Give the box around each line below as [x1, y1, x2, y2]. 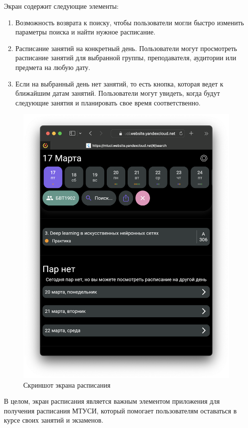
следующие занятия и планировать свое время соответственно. [15, 97, 201, 107]
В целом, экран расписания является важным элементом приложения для [4, 396, 220, 406]
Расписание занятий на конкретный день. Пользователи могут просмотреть [15, 43, 237, 53]
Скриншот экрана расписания [23, 379, 111, 390]
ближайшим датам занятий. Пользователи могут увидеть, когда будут [15, 88, 220, 98]
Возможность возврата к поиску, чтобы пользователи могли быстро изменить [15, 17, 244, 27]
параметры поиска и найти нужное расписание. [15, 27, 156, 37]
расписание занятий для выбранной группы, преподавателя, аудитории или [15, 52, 236, 63]
